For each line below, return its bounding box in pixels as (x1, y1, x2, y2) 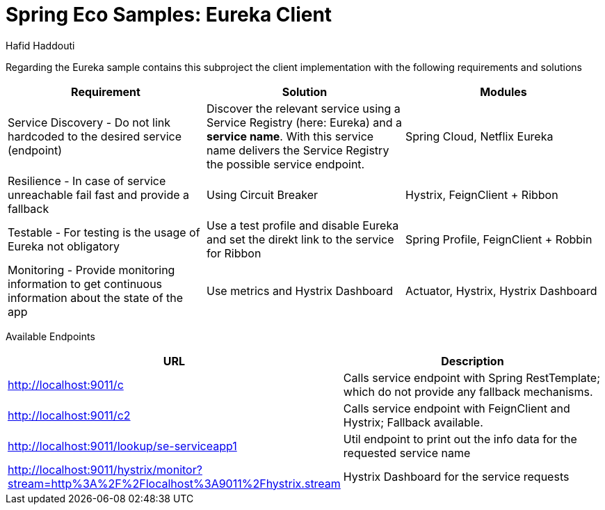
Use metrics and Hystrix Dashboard (206, 283, 394, 298)
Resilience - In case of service (8, 173, 166, 188)
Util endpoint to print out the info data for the (343, 431, 577, 446)
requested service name (343, 445, 471, 460)
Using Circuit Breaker (206, 187, 318, 202)
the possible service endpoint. (206, 157, 365, 171)
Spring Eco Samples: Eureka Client (6, 3, 332, 26)
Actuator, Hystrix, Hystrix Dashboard (405, 283, 597, 298)
